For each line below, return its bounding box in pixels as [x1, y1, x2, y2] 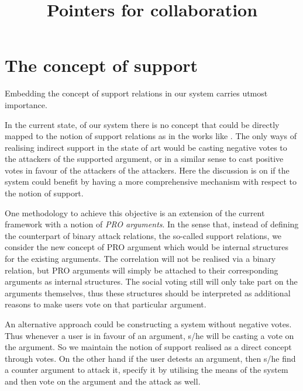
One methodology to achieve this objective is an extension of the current [5, 206, 265, 219]
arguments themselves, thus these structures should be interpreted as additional [5, 286, 291, 299]
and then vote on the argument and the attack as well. [5, 375, 201, 387]
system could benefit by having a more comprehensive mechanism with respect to [5, 175, 297, 188]
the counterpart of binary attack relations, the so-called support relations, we [5, 229, 282, 241]
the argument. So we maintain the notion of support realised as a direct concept [5, 341, 292, 353]
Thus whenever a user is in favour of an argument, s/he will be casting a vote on [5, 329, 294, 341]
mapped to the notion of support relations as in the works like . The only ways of [5, 130, 297, 142]
